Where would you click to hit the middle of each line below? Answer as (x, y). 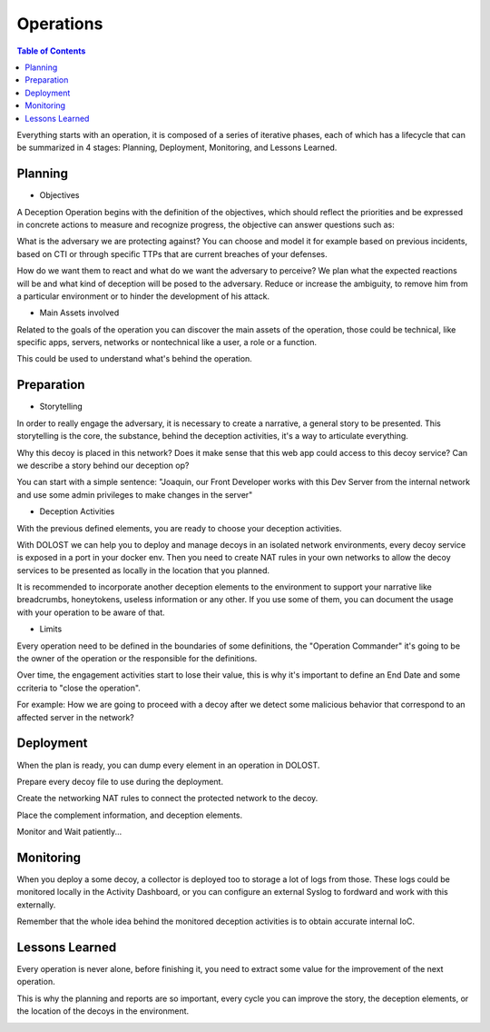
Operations (60, 24)
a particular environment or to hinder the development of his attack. (143, 296)
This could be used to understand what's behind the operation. (135, 359)
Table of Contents (51, 51)
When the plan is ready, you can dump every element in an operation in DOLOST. (168, 765)
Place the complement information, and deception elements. (130, 815)
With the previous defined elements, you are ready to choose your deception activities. (179, 528)
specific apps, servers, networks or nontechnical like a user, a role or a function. (167, 342)
